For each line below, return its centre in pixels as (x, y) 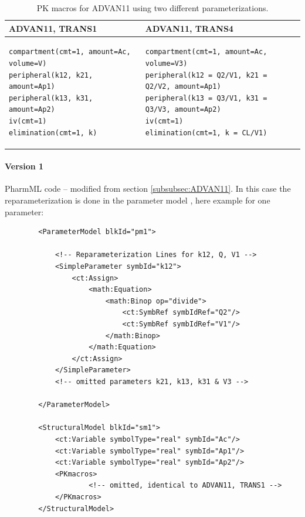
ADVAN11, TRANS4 (189, 28)
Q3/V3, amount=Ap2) (183, 110)
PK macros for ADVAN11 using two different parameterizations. (152, 8)
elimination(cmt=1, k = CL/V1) (206, 133)
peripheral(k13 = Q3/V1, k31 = (206, 98)
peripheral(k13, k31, (51, 98)
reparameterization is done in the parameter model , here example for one (138, 200)
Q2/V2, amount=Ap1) (183, 87)
